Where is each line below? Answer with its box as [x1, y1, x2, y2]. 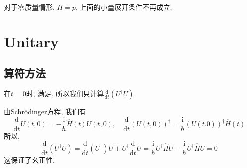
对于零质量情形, [4, 2, 55, 12]
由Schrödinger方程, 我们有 [4, 106, 86, 117]
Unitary [4, 31, 59, 51]
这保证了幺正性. [4, 155, 55, 165]
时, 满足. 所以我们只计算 [26, 88, 104, 99]
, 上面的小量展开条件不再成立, [75, 2, 172, 12]
